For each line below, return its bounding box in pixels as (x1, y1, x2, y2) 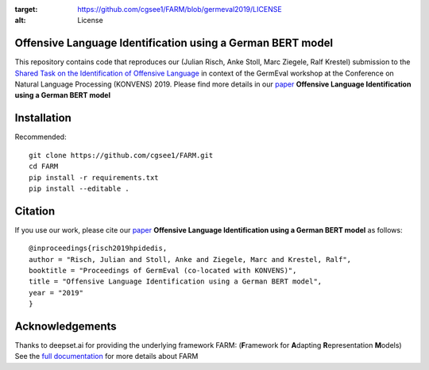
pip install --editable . (29, 183, 130, 193)
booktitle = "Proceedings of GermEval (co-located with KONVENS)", (29, 266, 297, 276)
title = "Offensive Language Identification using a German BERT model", (29, 277, 323, 286)
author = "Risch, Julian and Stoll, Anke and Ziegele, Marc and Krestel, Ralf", (29, 255, 352, 264)
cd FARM (29, 162, 59, 171)
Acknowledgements (14, 320, 117, 333)
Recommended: (14, 132, 67, 142)
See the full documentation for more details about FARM (14, 352, 199, 361)
